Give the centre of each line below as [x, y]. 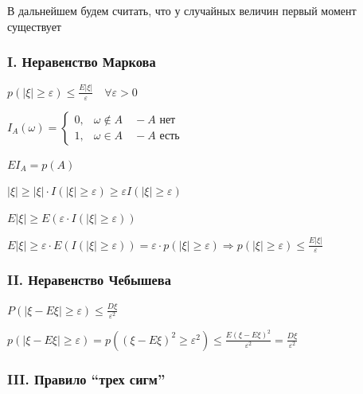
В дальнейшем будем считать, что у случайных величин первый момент [182, 10]
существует [34, 26]
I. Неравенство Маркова [82, 62]
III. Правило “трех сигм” [86, 378]
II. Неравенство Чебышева [89, 280]
